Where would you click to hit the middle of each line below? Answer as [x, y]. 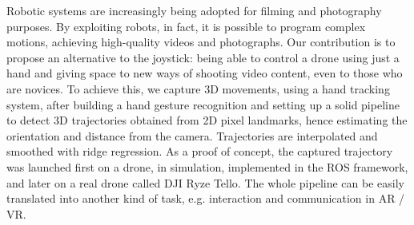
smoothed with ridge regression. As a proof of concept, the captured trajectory [200, 151]
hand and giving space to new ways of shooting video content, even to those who [205, 73]
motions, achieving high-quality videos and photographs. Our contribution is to [201, 42]
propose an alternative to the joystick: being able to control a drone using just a [203, 57]
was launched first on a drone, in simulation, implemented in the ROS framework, [207, 166]
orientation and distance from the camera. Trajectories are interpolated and [192, 135]
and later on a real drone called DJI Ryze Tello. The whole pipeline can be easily [205, 182]
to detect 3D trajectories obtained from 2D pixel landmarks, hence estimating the [207, 120]
